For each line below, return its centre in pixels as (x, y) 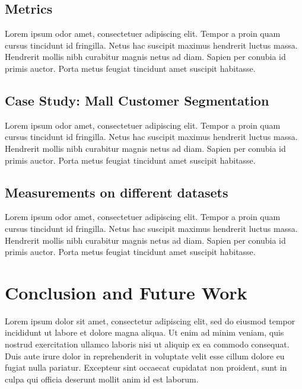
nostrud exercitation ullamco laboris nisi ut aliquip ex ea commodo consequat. (147, 344)
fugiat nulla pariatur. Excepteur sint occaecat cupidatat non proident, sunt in (146, 367)
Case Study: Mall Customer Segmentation (137, 100)
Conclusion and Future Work (126, 292)
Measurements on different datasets (117, 192)
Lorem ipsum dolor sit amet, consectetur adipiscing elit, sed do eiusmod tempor (150, 321)
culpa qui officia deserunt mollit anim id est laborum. (102, 379)
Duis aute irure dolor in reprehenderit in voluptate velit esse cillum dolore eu (145, 355)
